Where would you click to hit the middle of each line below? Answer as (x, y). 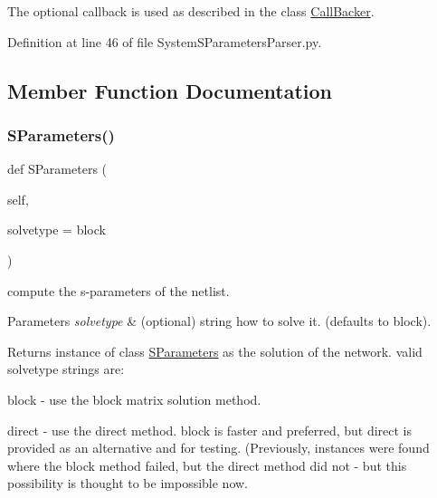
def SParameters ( (57, 169)
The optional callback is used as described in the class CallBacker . (191, 11)
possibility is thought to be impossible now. (128, 483)
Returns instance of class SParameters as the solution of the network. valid (215, 351)
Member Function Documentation (170, 90)
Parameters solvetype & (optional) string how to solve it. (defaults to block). (219, 321)
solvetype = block (57, 230)
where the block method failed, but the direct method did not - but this (207, 465)
